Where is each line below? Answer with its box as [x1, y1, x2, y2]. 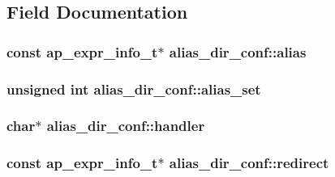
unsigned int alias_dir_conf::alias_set [6, 78, 261, 99]
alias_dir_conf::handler [46, 116, 205, 136]
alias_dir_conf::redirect [169, 153, 329, 173]
